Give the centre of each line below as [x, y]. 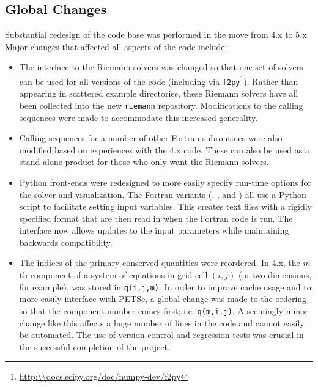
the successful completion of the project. [94, 346]
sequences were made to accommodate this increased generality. [139, 117]
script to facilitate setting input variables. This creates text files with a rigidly [165, 206]
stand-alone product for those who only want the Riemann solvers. [144, 162]
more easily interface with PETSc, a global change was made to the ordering [163, 299]
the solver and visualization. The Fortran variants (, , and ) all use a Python [163, 194]
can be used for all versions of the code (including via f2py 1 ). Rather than [159, 80]
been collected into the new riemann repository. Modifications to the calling [161, 105]
